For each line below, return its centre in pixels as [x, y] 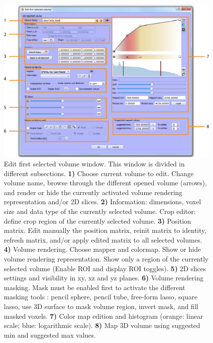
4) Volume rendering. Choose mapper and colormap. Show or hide [102, 249]
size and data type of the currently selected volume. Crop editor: [100, 211]
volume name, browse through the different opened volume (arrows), [106, 183]
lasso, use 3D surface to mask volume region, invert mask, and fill [101, 306]
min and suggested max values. [50, 335]
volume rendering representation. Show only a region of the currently [106, 259]
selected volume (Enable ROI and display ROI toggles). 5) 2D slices [105, 268]
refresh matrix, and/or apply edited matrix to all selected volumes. [103, 239]
